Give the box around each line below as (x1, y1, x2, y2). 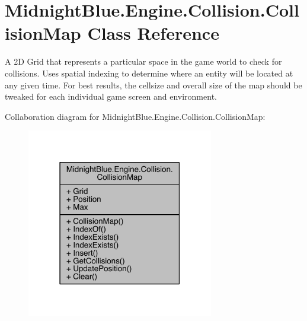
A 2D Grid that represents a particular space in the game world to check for (5, 55, 282, 68)
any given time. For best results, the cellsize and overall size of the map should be (5, 78, 302, 91)
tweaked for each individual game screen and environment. (5, 90, 217, 103)
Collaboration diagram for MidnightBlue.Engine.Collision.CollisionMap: (5, 110, 266, 122)
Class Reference (87, 21, 219, 45)
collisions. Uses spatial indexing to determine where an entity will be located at (5, 66, 293, 79)
